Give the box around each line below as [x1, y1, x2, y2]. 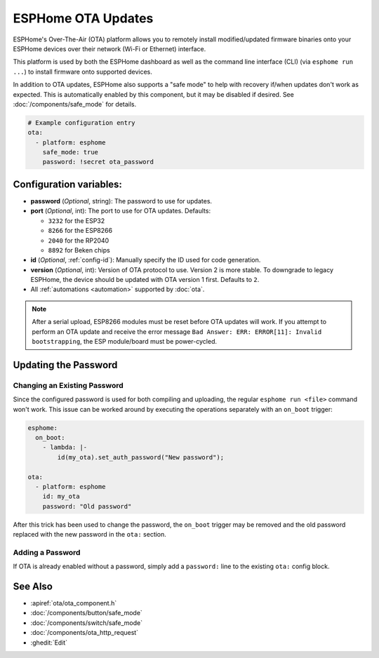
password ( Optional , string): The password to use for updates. [30, 196, 213, 205]
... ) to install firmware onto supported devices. [13, 67, 152, 76]
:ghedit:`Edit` [30, 638, 68, 647]
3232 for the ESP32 [48, 216, 105, 224]
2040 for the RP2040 [48, 236, 109, 245]
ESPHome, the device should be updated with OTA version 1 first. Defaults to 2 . [30, 276, 260, 284]
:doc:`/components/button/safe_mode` [30, 609, 143, 617]
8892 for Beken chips [48, 246, 110, 254]
